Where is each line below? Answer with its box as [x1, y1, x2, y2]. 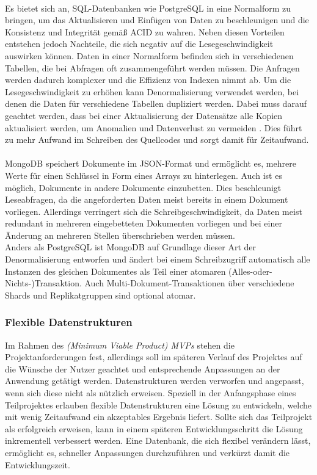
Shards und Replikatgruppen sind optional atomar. [5, 288, 196, 301]
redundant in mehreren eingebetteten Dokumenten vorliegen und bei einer [5, 217, 282, 230]
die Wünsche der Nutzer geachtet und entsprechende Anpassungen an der [5, 362, 280, 375]
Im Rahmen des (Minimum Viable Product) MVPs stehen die [5, 338, 235, 351]
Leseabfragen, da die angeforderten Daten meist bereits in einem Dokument [5, 193, 288, 206]
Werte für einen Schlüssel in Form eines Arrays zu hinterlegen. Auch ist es [5, 169, 282, 181]
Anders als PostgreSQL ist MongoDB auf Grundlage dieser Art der [5, 241, 257, 253]
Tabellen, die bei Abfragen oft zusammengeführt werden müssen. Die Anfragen [5, 61, 300, 74]
